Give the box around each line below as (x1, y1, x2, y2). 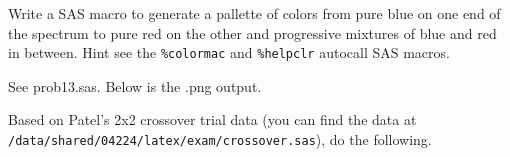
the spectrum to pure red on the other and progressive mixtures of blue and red (8, 22, 497, 43)
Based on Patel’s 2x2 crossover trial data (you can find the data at (8, 109, 417, 130)
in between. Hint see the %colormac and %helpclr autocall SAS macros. (8, 42, 450, 63)
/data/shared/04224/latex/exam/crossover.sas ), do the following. (8, 129, 432, 150)
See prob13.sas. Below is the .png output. (8, 75, 262, 96)
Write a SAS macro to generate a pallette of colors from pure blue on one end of (8, 3, 501, 23)
